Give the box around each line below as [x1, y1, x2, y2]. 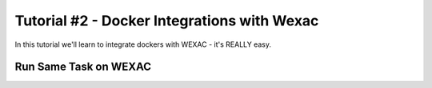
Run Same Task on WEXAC [14, 60, 152, 74]
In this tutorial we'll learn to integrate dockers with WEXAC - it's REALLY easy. [14, 40, 272, 49]
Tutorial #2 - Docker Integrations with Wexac [14, 12, 319, 29]
